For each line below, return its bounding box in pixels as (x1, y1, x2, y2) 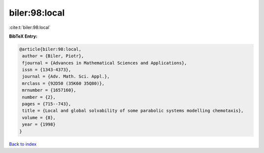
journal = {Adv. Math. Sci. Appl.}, (22, 74, 110, 79)
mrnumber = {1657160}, (22, 87, 77, 93)
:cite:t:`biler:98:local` (9, 24, 51, 30)
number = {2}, (22, 94, 56, 100)
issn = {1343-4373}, (22, 67, 71, 73)
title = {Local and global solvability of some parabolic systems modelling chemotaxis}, (22, 108, 244, 113)
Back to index (9, 141, 37, 147)
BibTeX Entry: (9, 33, 38, 39)
